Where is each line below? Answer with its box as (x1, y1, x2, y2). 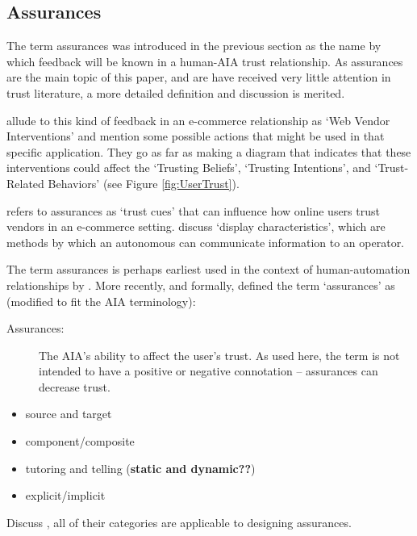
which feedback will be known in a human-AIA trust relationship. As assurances (6, 52, 403, 69)
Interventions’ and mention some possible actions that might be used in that (6, 128, 385, 144)
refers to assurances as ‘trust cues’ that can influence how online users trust (6, 202, 380, 219)
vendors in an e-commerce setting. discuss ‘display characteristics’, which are (6, 218, 386, 235)
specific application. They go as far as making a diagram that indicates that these (6, 143, 411, 160)
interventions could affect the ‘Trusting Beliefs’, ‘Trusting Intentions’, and (6, 159, 371, 176)
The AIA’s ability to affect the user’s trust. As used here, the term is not (39, 346, 400, 363)
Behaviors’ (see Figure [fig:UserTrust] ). (48, 174, 240, 191)
